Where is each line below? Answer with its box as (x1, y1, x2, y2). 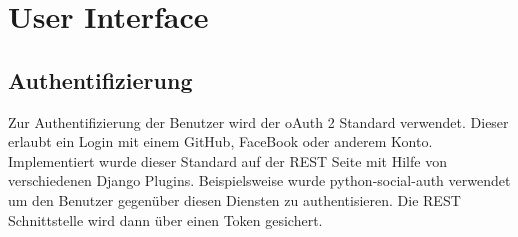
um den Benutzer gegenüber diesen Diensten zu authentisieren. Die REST (8, 189, 461, 210)
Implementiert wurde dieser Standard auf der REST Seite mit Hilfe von (8, 150, 447, 171)
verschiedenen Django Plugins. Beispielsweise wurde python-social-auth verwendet (8, 170, 511, 191)
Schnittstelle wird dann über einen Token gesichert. (8, 209, 323, 230)
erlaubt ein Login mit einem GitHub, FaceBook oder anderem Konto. (8, 131, 433, 152)
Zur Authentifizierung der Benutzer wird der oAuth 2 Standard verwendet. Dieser (8, 111, 509, 132)
